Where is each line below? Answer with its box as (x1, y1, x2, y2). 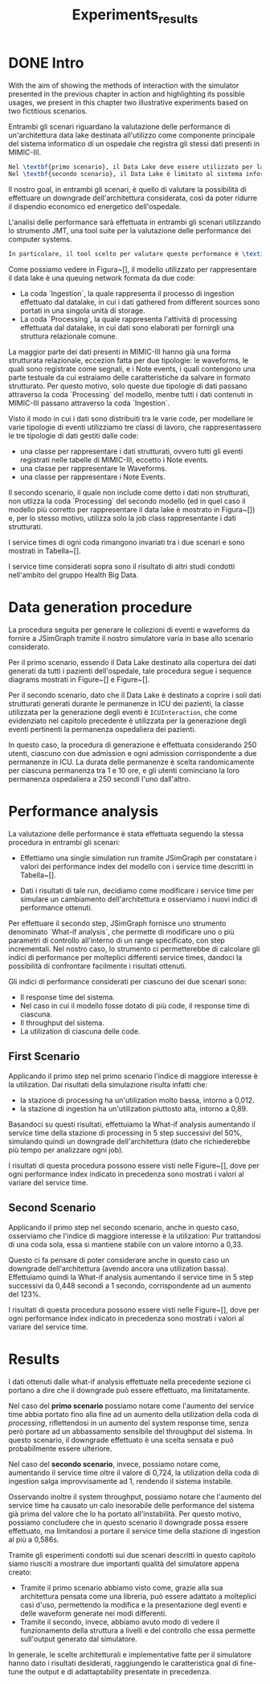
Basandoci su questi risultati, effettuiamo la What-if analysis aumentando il (8, 1119, 256, 1129)
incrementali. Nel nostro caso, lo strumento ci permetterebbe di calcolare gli (8, 944, 260, 954)
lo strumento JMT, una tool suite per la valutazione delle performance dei (8, 226, 252, 236)
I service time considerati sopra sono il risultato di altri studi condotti (8, 561, 235, 572)
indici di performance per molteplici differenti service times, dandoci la (8, 953, 243, 963)
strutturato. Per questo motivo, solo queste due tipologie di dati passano (8, 381, 247, 391)
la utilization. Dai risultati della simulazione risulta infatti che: (8, 1079, 207, 1089)
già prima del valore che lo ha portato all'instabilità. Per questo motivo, (8, 1509, 242, 1518)
